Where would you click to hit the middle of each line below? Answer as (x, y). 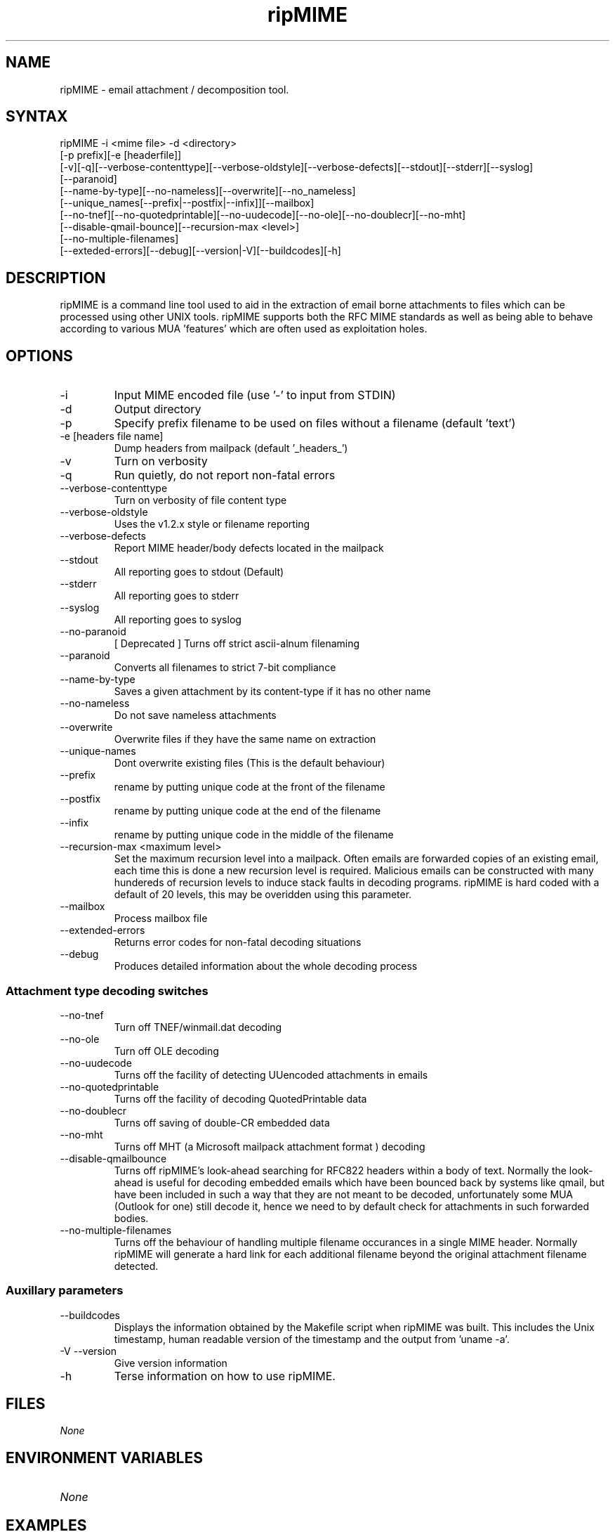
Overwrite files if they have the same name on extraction (245, 739)
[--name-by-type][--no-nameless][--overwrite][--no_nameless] (208, 191)
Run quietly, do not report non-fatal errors (225, 475)
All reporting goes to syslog (178, 620)
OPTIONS (39, 356)
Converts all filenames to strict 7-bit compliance (225, 668)
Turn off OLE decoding (166, 1051)
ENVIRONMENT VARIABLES (104, 1458)
